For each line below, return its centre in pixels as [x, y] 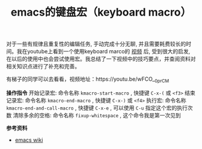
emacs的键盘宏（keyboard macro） [101, 12]
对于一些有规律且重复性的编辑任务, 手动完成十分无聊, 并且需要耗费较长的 [96, 44]
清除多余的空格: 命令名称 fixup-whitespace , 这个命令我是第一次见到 [97, 115]
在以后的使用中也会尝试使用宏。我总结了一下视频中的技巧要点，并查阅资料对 [101, 59]
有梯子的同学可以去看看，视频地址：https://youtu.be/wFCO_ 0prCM [88, 80]
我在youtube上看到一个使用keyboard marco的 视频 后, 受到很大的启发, [103, 51]
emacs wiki [29, 140]
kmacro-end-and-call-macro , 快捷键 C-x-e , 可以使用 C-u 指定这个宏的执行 [97, 108]
